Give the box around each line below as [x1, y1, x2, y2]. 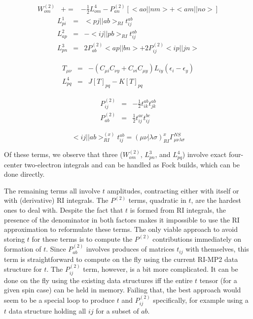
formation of [4, 244, 41, 254]
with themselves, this [185, 244, 249, 254]
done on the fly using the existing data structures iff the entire [4, 275, 193, 285]
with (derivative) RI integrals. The [4, 195, 108, 205]
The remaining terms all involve [4, 185, 100, 195]
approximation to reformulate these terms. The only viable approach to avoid [4, 224, 238, 234]
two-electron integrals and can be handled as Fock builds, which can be [24, 159, 240, 169]
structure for [4, 264, 42, 274]
